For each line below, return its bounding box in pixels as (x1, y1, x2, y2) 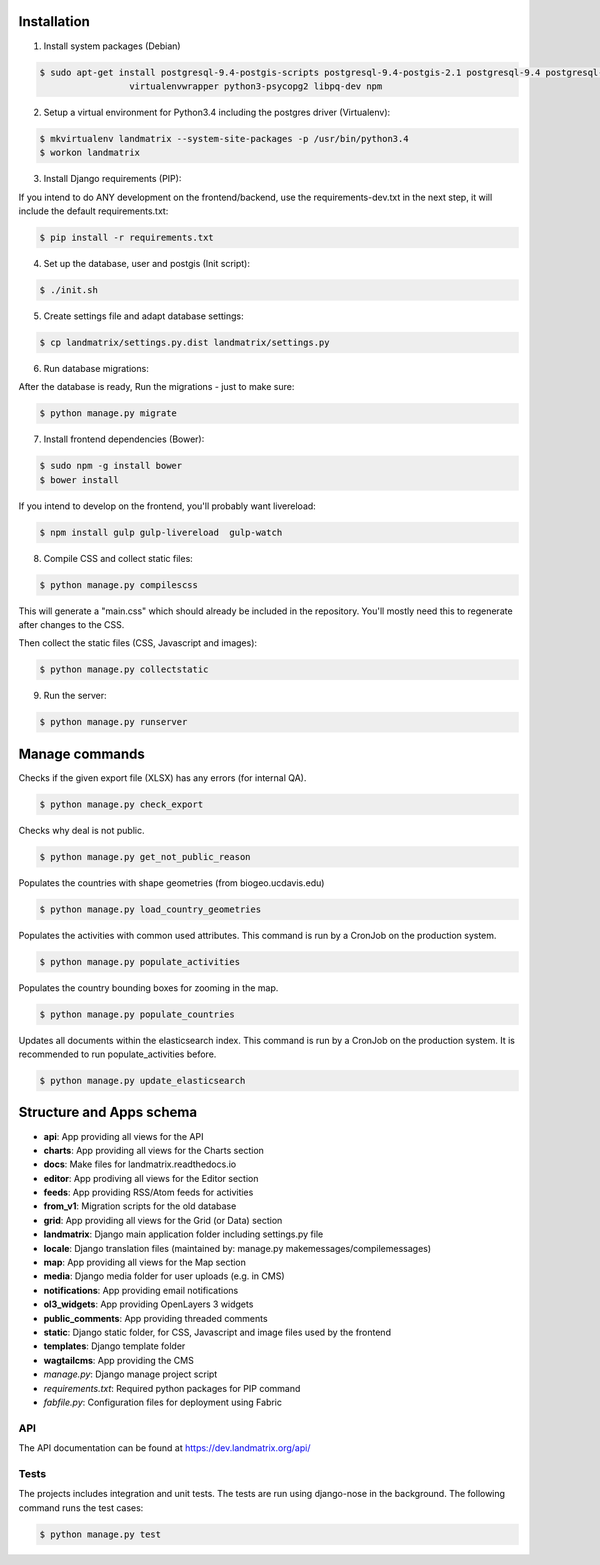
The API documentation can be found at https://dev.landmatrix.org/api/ (18, 1442, 311, 1454)
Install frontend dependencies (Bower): (43, 433, 205, 445)
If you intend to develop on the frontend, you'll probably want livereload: (18, 500, 317, 512)
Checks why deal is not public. (18, 824, 145, 836)
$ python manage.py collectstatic (39, 664, 209, 675)
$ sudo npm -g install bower (39, 460, 183, 472)
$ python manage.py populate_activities (39, 956, 240, 967)
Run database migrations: (43, 362, 149, 374)
